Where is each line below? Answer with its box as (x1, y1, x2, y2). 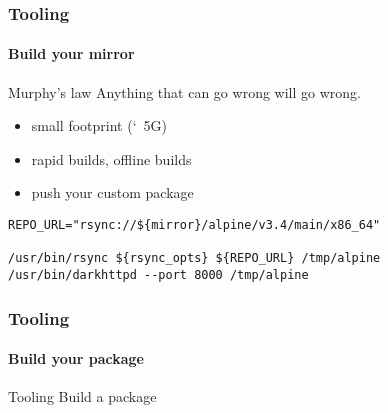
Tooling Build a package (8, 386, 157, 407)
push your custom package (31, 182, 194, 203)
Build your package (8, 348, 144, 369)
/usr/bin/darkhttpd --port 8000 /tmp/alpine (8, 267, 309, 282)
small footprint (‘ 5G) (31, 115, 167, 136)
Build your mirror (8, 43, 135, 64)
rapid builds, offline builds (31, 148, 192, 169)
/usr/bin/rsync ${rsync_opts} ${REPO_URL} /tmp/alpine (8, 251, 381, 266)
